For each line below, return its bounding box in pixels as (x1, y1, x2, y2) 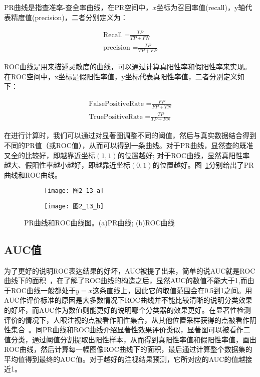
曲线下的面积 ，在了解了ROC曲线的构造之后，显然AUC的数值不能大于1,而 (4, 275, 247, 286)
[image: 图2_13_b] (44, 203, 104, 210)
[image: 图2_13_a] (44, 187, 104, 195)
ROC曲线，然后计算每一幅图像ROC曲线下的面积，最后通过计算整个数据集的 (4, 344, 252, 354)
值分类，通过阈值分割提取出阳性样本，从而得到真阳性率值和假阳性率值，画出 (4, 334, 256, 344)
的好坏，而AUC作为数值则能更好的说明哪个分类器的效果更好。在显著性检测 (4, 304, 251, 315)
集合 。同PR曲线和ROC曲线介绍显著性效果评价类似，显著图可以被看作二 (11, 324, 250, 335)
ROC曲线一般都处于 (11, 285, 76, 295)
